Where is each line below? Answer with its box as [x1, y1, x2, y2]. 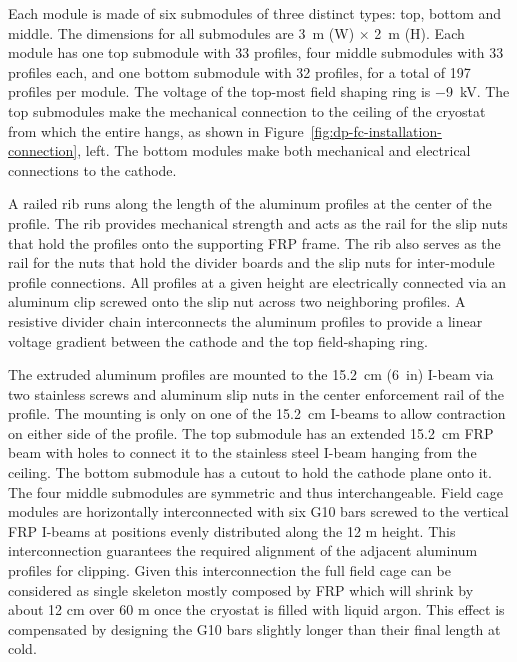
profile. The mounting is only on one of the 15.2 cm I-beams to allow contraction [8, 403, 506, 424]
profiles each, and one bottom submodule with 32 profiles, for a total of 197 [8, 61, 471, 82]
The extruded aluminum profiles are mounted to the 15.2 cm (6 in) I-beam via [8, 364, 494, 385]
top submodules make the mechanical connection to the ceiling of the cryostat [8, 100, 486, 121]
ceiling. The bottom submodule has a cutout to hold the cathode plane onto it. [8, 462, 492, 483]
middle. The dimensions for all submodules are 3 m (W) [8, 22, 355, 43]
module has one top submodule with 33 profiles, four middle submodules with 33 [8, 42, 504, 63]
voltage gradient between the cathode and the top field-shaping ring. [8, 330, 428, 351]
